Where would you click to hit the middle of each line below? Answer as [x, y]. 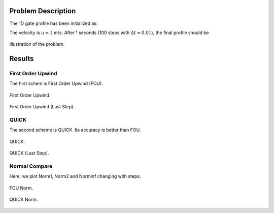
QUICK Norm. [24, 200]
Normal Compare [31, 166]
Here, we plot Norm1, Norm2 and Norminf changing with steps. [75, 176]
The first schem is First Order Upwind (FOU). [56, 83]
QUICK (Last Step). [29, 153]
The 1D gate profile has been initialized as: [54, 23]
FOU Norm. [21, 188]
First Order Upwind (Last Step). [42, 107]
